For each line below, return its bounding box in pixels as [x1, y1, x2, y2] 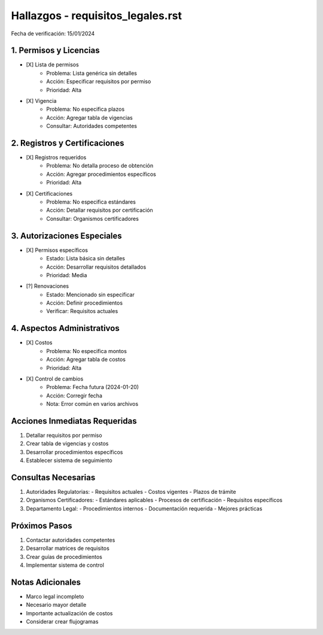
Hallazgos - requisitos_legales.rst [11, 9, 182, 22]
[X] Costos [26, 339, 53, 347]
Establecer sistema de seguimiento [26, 457, 113, 464]
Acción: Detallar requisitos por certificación [46, 206, 154, 214]
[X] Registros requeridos [26, 154, 87, 161]
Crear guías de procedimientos [26, 553, 103, 560]
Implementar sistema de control [26, 561, 105, 569]
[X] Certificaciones [26, 190, 73, 197]
